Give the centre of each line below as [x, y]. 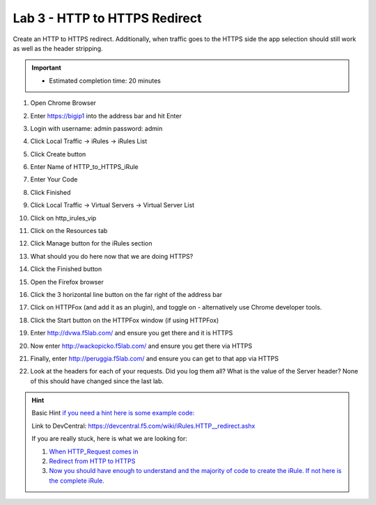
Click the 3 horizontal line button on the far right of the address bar [126, 294]
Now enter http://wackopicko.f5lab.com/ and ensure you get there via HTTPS [141, 346]
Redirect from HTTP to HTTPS [92, 461]
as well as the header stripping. [58, 48]
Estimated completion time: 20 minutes [105, 81]
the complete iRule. [77, 481]
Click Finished [50, 192]
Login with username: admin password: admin [96, 128]
